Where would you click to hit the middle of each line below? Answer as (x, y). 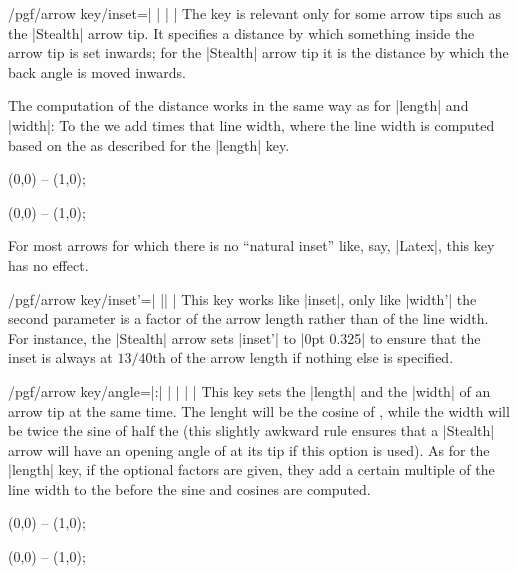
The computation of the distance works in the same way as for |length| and (238, 105)
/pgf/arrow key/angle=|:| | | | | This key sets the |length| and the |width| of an (249, 390)
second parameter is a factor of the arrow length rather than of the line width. (248, 318)
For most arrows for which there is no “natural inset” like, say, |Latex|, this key (251, 245)
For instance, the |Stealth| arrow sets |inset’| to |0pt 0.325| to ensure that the (244, 337)
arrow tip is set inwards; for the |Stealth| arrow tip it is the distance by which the (258, 52)
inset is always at (60, 357)
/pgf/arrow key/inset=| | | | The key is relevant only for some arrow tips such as (254, 13)
